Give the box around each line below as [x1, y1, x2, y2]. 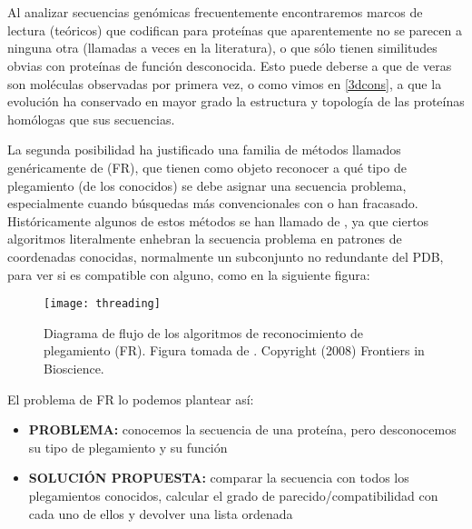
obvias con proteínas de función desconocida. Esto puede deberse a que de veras [7, 55, 452, 75]
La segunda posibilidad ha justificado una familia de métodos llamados [7, 140, 401, 159]
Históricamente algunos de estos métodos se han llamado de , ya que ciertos [7, 211, 429, 230]
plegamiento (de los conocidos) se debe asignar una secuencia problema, [7, 175, 407, 195]
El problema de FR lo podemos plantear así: [7, 389, 254, 408]
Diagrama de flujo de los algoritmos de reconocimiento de [44, 323, 364, 342]
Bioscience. [44, 358, 104, 377]
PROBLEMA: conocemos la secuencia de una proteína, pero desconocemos [28, 420, 457, 439]
